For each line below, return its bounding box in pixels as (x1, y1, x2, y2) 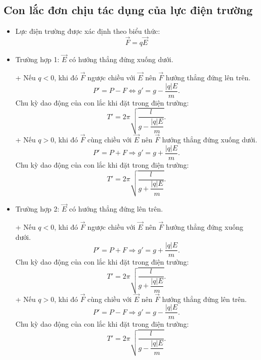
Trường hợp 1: (15, 54, 59, 65)
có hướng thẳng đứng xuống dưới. (69, 54, 173, 65)
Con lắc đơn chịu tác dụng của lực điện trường (4, 2, 253, 18)
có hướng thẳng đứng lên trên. (69, 203, 163, 214)
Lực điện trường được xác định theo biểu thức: (15, 26, 160, 36)
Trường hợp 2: (15, 203, 59, 214)
